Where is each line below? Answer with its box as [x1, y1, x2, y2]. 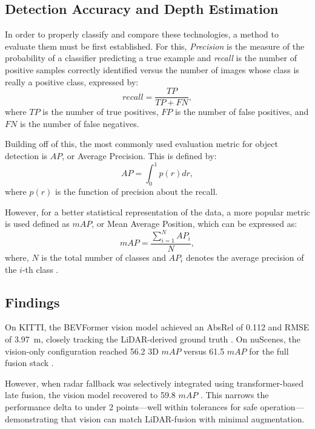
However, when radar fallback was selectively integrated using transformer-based [5, 376, 303, 389]
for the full [249, 344, 289, 357]
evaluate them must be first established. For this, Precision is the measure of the [5, 39, 305, 52]
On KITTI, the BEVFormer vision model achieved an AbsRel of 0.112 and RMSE [5, 321, 310, 333]
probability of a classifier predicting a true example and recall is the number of [5, 51, 297, 64]
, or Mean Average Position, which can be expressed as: [91, 217, 297, 230]
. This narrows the [200, 388, 269, 401]
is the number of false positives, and [174, 105, 309, 118]
